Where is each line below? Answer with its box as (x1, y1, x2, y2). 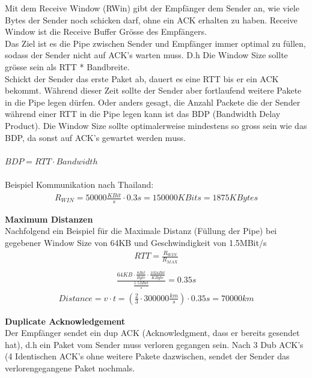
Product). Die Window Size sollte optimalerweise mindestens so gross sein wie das (5, 119, 307, 131)
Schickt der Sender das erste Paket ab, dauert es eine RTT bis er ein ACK (5, 72, 279, 85)
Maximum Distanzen (5, 212, 93, 225)
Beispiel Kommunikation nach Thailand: (5, 178, 154, 190)
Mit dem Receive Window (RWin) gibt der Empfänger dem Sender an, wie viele (5, 2, 299, 14)
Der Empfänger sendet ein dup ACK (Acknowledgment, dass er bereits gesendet (5, 326, 300, 339)
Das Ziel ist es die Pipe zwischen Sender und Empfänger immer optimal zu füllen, (5, 37, 306, 49)
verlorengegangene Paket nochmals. (5, 361, 135, 374)
